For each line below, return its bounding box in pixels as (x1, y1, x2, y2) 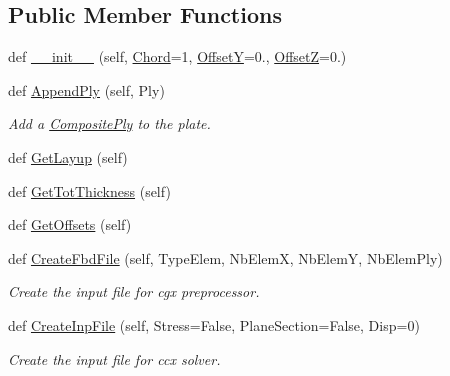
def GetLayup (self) (8, 146, 128, 167)
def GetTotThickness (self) (8, 180, 171, 201)
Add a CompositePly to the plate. (8, 113, 211, 134)
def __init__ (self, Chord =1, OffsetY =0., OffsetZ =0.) (8, 46, 347, 67)
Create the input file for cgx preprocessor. (8, 281, 260, 302)
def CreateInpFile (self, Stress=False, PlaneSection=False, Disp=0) (8, 314, 420, 335)
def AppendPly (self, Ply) (8, 79, 165, 100)
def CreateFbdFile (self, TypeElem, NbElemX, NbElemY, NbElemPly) (8, 247, 443, 268)
